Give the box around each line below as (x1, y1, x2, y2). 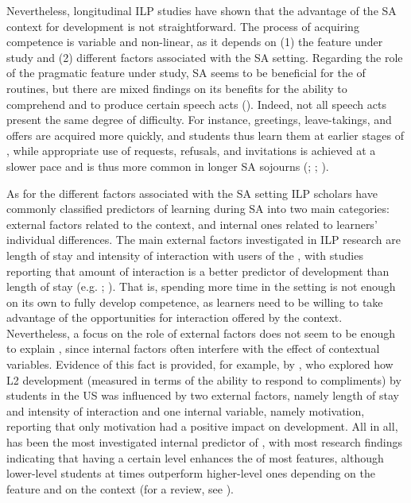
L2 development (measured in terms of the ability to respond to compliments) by (6, 371, 401, 388)
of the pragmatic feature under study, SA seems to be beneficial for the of (6, 64, 366, 81)
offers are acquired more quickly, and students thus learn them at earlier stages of (6, 126, 405, 143)
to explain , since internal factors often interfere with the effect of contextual (6, 340, 380, 357)
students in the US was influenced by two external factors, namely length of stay (6, 387, 399, 404)
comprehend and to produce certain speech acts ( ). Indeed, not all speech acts (6, 95, 386, 112)
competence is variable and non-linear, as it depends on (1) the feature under (6, 33, 383, 50)
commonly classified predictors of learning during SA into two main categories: (6, 200, 390, 217)
